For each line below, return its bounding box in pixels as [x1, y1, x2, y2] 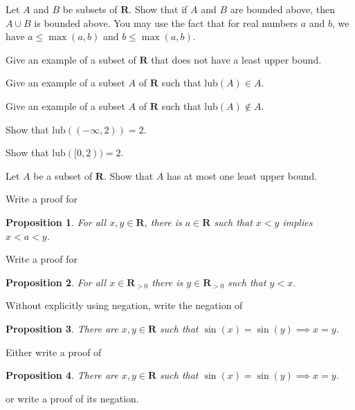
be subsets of [62, 2, 118, 16]
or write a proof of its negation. [6, 391, 139, 405]
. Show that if [129, 2, 188, 16]
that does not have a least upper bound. [151, 52, 322, 66]
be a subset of [33, 168, 93, 183]
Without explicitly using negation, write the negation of [6, 298, 243, 313]
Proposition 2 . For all [6, 274, 107, 289]
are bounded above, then [230, 2, 336, 16]
